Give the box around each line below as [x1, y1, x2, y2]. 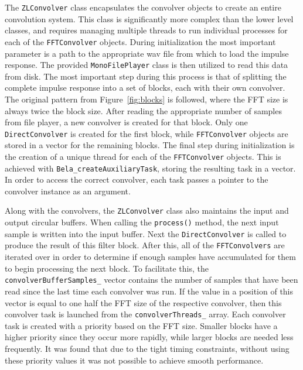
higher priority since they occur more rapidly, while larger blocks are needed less [5, 331, 294, 343]
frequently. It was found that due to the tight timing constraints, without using [5, 342, 290, 354]
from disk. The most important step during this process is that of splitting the [5, 70, 287, 82]
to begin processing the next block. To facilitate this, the [5, 262, 209, 274]
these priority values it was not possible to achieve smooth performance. [5, 354, 264, 366]
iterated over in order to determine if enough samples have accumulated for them [5, 251, 296, 263]
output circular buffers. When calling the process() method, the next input [5, 216, 279, 228]
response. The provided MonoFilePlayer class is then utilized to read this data [5, 59, 288, 71]
